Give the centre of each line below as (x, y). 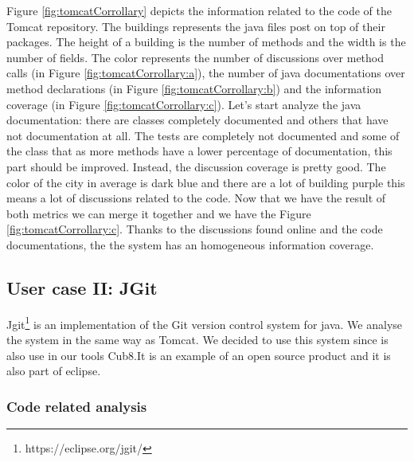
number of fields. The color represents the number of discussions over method (195, 57)
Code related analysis (77, 406)
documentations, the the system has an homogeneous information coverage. (190, 244)
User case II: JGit (82, 287)
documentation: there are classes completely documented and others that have (197, 120)
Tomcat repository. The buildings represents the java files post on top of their (196, 26)
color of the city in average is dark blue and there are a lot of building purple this (206, 182)
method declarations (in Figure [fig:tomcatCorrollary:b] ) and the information (194, 88)
